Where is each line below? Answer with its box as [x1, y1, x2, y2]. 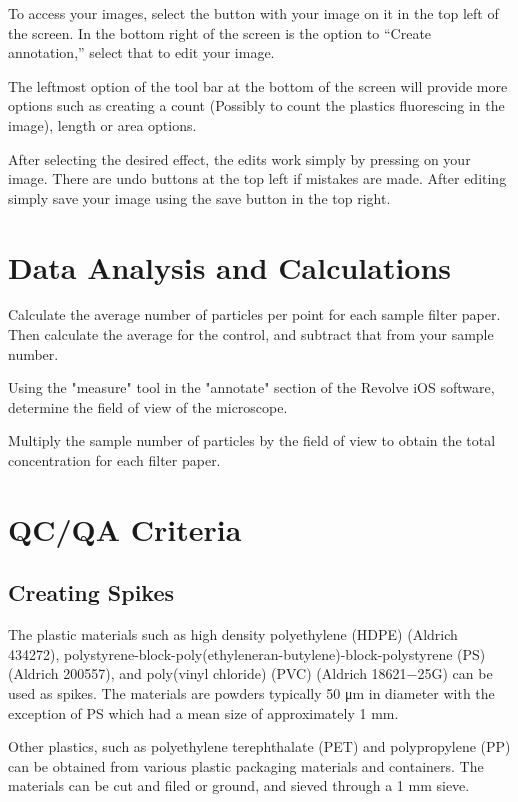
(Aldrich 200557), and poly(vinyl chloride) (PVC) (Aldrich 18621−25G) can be [8, 663, 493, 684]
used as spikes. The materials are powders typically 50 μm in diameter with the [8, 682, 495, 703]
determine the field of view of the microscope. [8, 396, 288, 417]
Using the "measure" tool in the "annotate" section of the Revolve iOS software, [8, 377, 495, 398]
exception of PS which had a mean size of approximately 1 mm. [8, 702, 399, 723]
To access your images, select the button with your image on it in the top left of [8, 3, 499, 23]
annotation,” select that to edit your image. [8, 42, 275, 63]
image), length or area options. [8, 114, 197, 135]
